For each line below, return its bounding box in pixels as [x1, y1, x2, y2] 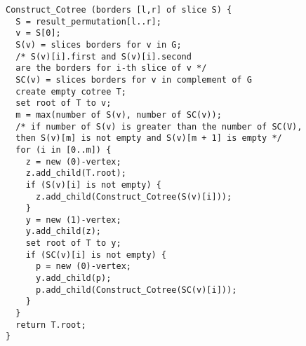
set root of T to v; [15, 98, 112, 109]
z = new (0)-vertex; [25, 156, 121, 167]
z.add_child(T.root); [25, 168, 126, 179]
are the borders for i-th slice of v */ [15, 63, 207, 74]
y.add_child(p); [35, 273, 112, 284]
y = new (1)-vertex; [25, 214, 121, 225]
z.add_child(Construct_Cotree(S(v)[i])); [35, 191, 232, 202]
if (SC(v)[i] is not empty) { [25, 249, 167, 260]
